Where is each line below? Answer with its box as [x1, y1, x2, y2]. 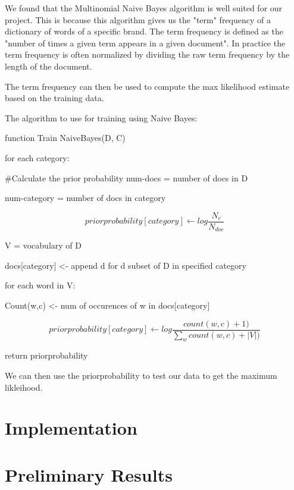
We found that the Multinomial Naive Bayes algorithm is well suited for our [5, 2, 283, 14]
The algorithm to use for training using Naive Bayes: [5, 111, 198, 124]
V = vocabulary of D [5, 239, 82, 252]
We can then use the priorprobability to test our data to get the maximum [5, 369, 277, 382]
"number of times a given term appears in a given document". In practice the [5, 36, 286, 49]
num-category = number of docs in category [5, 191, 166, 204]
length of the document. [5, 59, 92, 72]
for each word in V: [5, 279, 76, 291]
